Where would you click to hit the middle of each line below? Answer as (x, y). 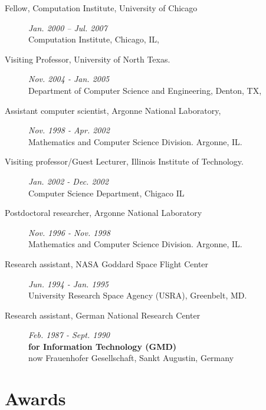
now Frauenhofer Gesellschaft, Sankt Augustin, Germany (131, 358)
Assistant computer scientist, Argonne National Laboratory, (113, 110)
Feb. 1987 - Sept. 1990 (69, 335)
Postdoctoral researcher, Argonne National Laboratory (104, 213)
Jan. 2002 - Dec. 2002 (68, 181)
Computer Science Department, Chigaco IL (106, 193)
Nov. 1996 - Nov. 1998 (69, 232)
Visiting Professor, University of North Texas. (88, 59)
